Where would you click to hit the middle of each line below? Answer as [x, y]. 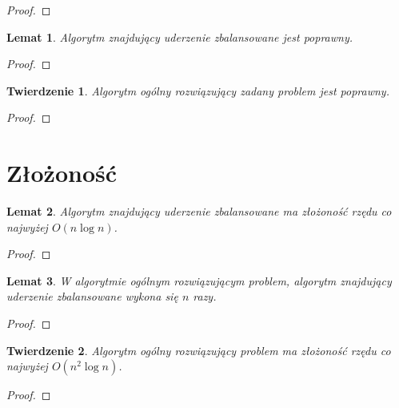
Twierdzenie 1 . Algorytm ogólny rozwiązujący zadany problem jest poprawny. [198, 90]
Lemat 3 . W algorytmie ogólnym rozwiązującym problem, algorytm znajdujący [199, 280]
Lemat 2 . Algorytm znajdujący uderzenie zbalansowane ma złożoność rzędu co [199, 211]
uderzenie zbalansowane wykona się [92, 296]
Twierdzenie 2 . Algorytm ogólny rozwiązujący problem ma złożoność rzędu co [199, 350]
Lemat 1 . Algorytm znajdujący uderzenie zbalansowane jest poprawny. [180, 36]
